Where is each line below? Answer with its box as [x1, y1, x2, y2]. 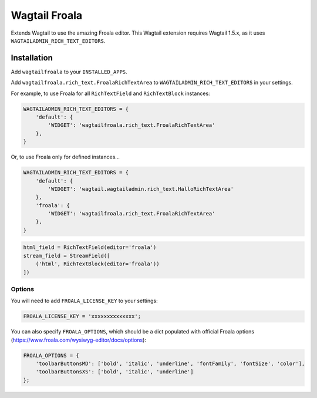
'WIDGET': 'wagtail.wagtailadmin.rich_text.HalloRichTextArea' [48, 185, 234, 192]
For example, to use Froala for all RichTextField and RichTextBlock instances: [11, 90, 211, 97]
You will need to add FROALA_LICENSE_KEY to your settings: [11, 297, 158, 305]
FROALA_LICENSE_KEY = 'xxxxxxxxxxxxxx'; [23, 313, 141, 320]
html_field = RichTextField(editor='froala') [23, 244, 157, 251]
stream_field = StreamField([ [23, 252, 110, 259]
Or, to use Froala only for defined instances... [11, 153, 120, 161]
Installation [11, 53, 53, 63]
